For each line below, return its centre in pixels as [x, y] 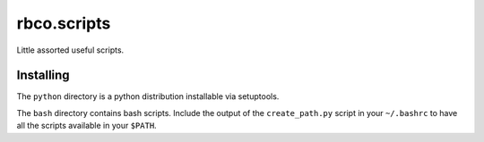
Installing [43, 75]
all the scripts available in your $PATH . [86, 126]
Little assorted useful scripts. [70, 50]
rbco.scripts [64, 23]
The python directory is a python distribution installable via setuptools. [148, 96]
